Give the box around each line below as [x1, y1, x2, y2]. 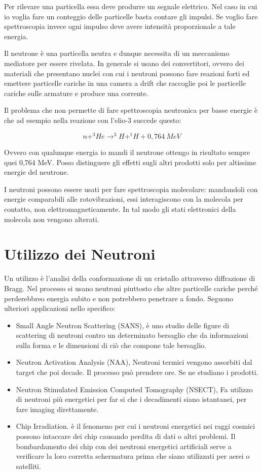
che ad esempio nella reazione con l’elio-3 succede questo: [4, 114, 181, 125]
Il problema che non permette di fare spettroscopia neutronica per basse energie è [4, 105, 257, 115]
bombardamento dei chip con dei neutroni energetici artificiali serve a [16, 440, 232, 451]
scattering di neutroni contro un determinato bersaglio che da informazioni [16, 330, 248, 340]
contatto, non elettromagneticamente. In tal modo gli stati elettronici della [4, 204, 236, 214]
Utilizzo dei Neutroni [4, 243, 156, 264]
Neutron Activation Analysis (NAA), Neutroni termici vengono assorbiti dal [16, 357, 252, 367]
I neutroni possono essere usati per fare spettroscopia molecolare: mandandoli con [4, 183, 258, 194]
